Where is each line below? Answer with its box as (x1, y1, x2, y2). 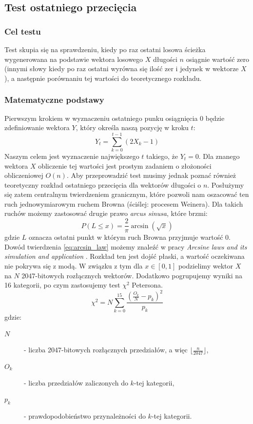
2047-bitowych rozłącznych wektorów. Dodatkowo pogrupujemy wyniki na (21, 270, 242, 280)
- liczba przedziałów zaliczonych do (24, 377, 128, 387)
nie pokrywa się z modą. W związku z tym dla (4, 260, 143, 270)
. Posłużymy (207, 179, 244, 190)
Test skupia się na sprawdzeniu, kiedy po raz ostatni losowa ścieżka (4, 44, 206, 54)
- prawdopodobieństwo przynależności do (24, 410, 146, 421)
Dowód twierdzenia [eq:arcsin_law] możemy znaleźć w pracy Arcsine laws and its (4, 241, 247, 251)
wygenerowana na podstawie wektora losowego (4, 54, 143, 64)
